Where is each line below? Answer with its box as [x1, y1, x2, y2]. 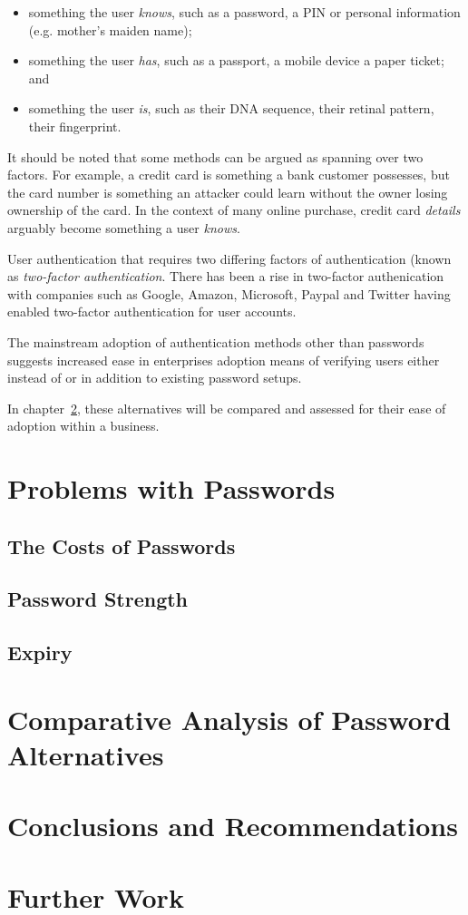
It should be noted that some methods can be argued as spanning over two [7, 147, 424, 166]
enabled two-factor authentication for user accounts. [7, 302, 297, 321]
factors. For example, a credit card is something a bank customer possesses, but [7, 165, 450, 184]
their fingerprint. [28, 116, 122, 135]
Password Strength [7, 585, 189, 613]
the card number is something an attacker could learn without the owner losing [7, 182, 448, 201]
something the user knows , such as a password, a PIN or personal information [28, 3, 461, 21]
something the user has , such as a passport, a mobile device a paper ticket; [28, 51, 444, 70]
